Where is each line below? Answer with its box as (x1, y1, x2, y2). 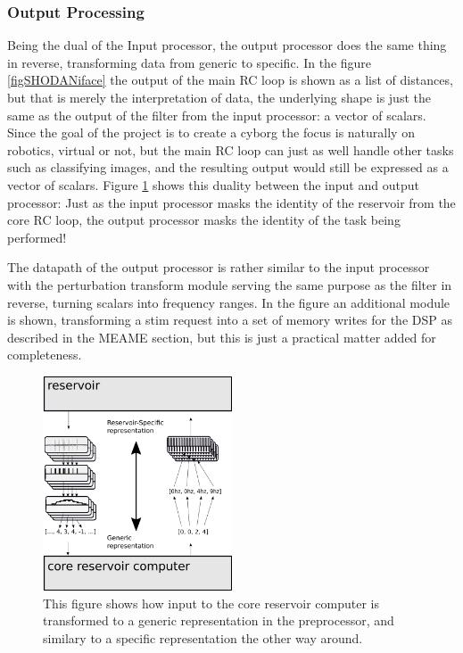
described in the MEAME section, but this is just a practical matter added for (7, 327, 436, 346)
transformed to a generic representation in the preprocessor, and (43, 611, 394, 630)
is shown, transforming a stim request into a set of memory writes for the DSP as (7, 310, 452, 329)
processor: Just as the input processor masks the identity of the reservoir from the (7, 193, 456, 211)
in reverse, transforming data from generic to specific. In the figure (7, 53, 372, 71)
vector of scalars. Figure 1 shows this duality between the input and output (7, 175, 419, 194)
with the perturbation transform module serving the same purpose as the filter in (7, 275, 452, 293)
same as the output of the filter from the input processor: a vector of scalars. (7, 105, 426, 124)
